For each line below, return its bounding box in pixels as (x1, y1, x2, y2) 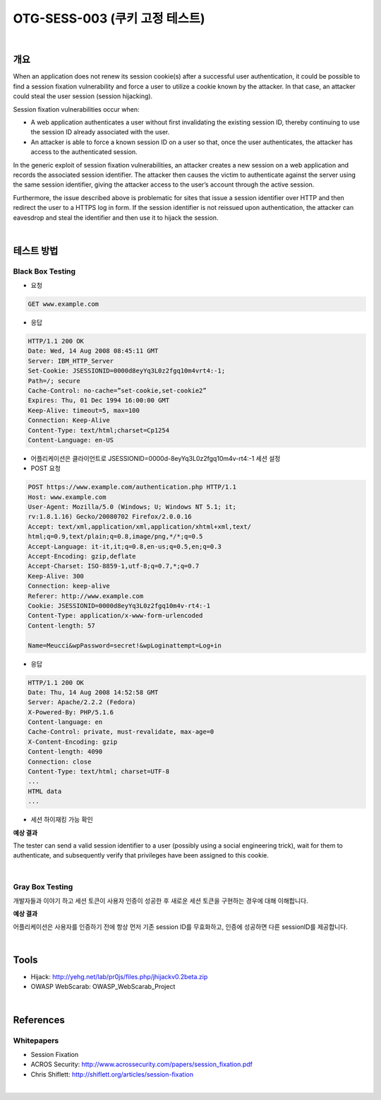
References (13, 1014, 65, 1026)
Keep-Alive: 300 (28, 572, 85, 580)
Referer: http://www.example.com (28, 592, 144, 600)
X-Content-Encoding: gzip (28, 737, 118, 746)
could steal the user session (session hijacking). (13, 92, 153, 100)
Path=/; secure (28, 377, 80, 385)
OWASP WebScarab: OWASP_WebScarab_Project (30, 983, 176, 991)
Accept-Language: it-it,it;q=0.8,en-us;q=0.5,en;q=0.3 (28, 542, 222, 551)
